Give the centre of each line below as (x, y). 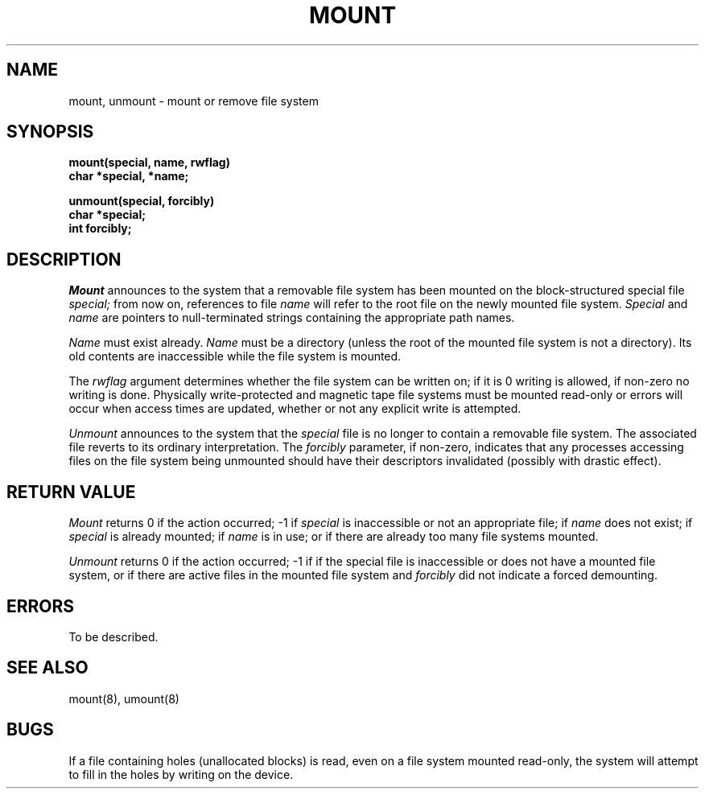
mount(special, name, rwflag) (149, 163)
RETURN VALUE (71, 492)
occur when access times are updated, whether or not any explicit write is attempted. (295, 409)
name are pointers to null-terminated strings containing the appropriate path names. (292, 318)
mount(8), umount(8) (124, 698)
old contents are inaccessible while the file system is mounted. (235, 356)
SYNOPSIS (50, 132)
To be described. (113, 636)
